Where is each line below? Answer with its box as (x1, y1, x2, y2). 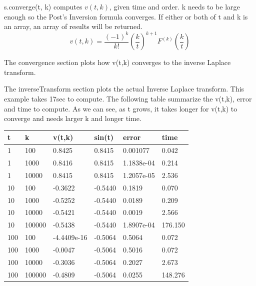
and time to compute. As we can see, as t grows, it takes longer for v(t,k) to (4, 103, 237, 113)
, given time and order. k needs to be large (109, 1, 240, 11)
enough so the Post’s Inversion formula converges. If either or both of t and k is (4, 11, 248, 21)
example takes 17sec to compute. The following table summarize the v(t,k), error (4, 93, 252, 104)
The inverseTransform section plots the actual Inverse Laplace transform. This (4, 83, 244, 94)
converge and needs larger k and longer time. (4, 113, 141, 123)
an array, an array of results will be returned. (4, 21, 142, 31)
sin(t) (94, 132, 113, 142)
